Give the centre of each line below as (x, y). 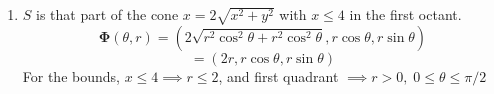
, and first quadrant (278, 75)
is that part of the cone (107, 14)
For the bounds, (71, 75)
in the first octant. (405, 14)
